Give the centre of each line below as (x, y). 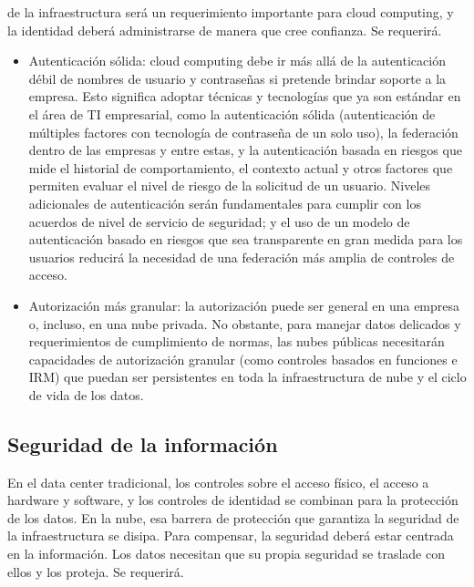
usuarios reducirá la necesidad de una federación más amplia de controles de (242, 257)
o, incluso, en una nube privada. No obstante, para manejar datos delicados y (245, 323)
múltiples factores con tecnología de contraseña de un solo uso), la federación (243, 132)
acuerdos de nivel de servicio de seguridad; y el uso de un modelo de (219, 221)
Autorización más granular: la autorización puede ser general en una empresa (244, 305)
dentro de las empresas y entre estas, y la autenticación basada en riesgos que (245, 150)
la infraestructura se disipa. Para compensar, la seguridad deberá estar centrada (231, 536)
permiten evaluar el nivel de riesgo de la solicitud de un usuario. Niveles (230, 185)
